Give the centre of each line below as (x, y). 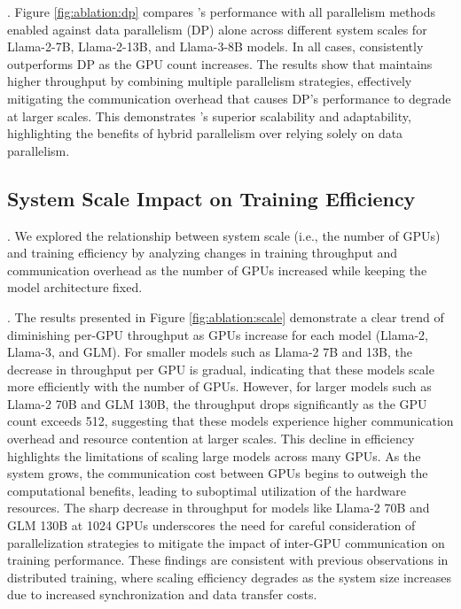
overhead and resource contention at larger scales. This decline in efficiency (211, 439)
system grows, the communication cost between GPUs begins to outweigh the (218, 473)
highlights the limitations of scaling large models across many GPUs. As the (214, 455)
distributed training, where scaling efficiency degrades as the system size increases (229, 577)
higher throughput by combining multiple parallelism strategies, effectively (210, 81)
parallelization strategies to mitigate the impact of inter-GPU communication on (226, 542)
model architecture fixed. (75, 287)
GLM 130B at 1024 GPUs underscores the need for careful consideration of (211, 525)
